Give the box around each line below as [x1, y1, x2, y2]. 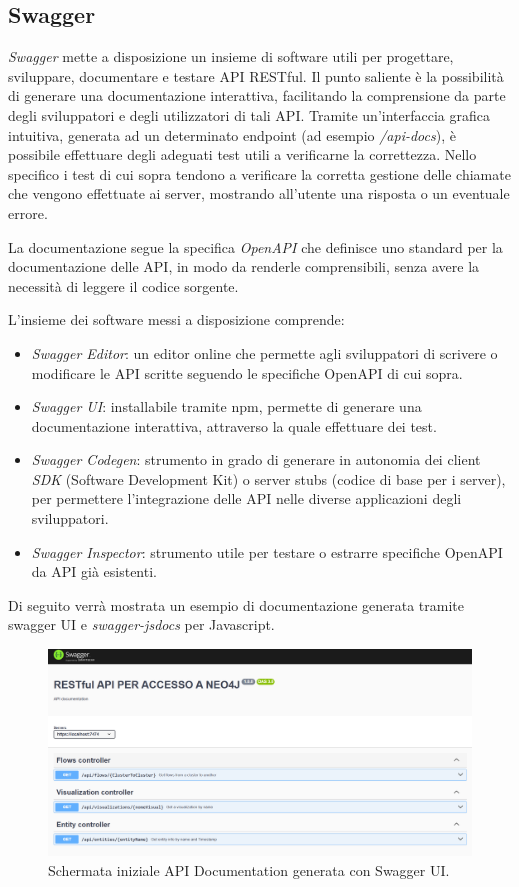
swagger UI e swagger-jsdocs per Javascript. [8, 614, 275, 635]
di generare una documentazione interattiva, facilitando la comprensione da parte [8, 85, 506, 106]
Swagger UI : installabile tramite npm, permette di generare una [31, 396, 422, 417]
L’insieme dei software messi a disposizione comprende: [8, 309, 345, 330]
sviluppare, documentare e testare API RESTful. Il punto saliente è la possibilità [8, 65, 504, 86]
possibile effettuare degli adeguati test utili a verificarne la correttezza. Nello [8, 144, 477, 165]
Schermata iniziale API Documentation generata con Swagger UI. [48, 860, 450, 881]
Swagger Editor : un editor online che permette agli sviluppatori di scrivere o [31, 342, 498, 363]
